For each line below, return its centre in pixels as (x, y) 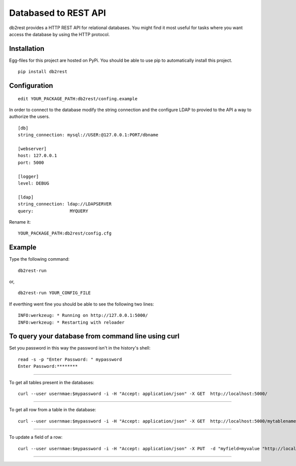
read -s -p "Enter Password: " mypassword (70, 359)
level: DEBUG (34, 183)
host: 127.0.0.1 (37, 156)
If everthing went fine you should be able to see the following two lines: (82, 304)
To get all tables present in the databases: (52, 382)
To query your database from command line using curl (94, 336)
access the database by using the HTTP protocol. (59, 34)
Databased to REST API (57, 13)
